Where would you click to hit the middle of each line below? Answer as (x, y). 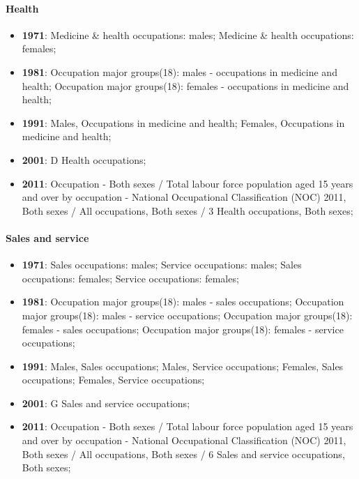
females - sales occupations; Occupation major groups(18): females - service (183, 329)
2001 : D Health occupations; (84, 159)
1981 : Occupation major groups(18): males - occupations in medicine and (179, 71)
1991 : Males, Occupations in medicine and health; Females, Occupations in (183, 122)
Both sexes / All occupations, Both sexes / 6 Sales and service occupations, (183, 454)
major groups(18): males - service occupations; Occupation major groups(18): (187, 315)
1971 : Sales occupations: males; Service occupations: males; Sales (162, 265)
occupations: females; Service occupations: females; (130, 278)
